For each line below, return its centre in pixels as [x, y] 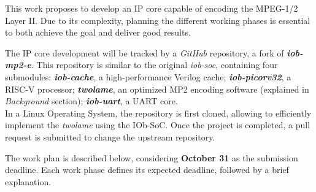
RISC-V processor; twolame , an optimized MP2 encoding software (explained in [157, 89]
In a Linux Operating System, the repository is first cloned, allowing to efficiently [158, 113]
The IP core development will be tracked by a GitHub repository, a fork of [145, 52]
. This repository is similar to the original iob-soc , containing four [155, 65]
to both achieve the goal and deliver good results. [98, 32]
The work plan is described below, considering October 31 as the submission [152, 157]
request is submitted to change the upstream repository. [110, 136]
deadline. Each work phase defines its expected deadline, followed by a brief [147, 170]
